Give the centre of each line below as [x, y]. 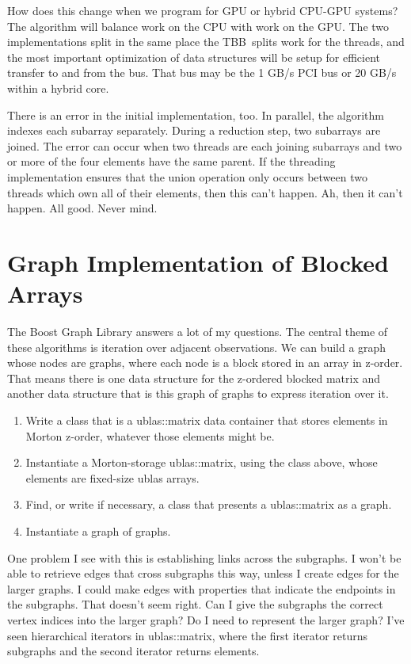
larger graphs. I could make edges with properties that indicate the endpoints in [202, 588]
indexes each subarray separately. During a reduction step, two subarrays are [194, 130]
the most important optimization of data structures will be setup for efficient [194, 57]
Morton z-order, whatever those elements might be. [150, 435]
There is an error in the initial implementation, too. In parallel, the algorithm [196, 114]
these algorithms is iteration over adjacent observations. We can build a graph [197, 347]
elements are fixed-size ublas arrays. [112, 477]
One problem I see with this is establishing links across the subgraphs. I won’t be [204, 557]
